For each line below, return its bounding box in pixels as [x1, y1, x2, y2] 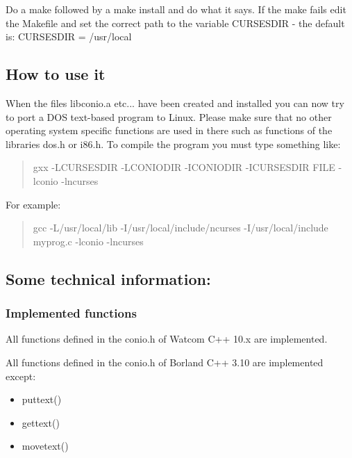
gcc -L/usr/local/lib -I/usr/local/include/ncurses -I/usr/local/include [33, 220, 328, 235]
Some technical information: [6, 268, 211, 289]
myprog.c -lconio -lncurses [33, 234, 144, 248]
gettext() [22, 415, 60, 430]
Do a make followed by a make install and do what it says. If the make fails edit [6, 2, 346, 16]
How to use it [6, 63, 106, 85]
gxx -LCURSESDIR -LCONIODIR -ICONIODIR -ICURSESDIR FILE [33, 160, 335, 174]
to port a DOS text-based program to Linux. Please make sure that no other [6, 109, 332, 124]
